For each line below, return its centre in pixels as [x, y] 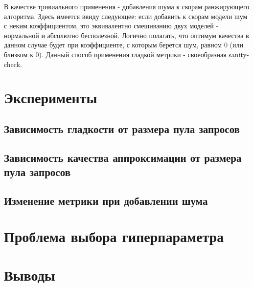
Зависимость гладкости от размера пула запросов [122, 128]
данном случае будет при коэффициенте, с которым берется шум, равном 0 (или [124, 45]
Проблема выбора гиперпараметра [114, 236]
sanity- [239, 54]
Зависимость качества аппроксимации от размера [123, 157]
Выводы [30, 275]
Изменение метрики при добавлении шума [106, 200]
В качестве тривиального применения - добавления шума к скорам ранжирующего [127, 6]
